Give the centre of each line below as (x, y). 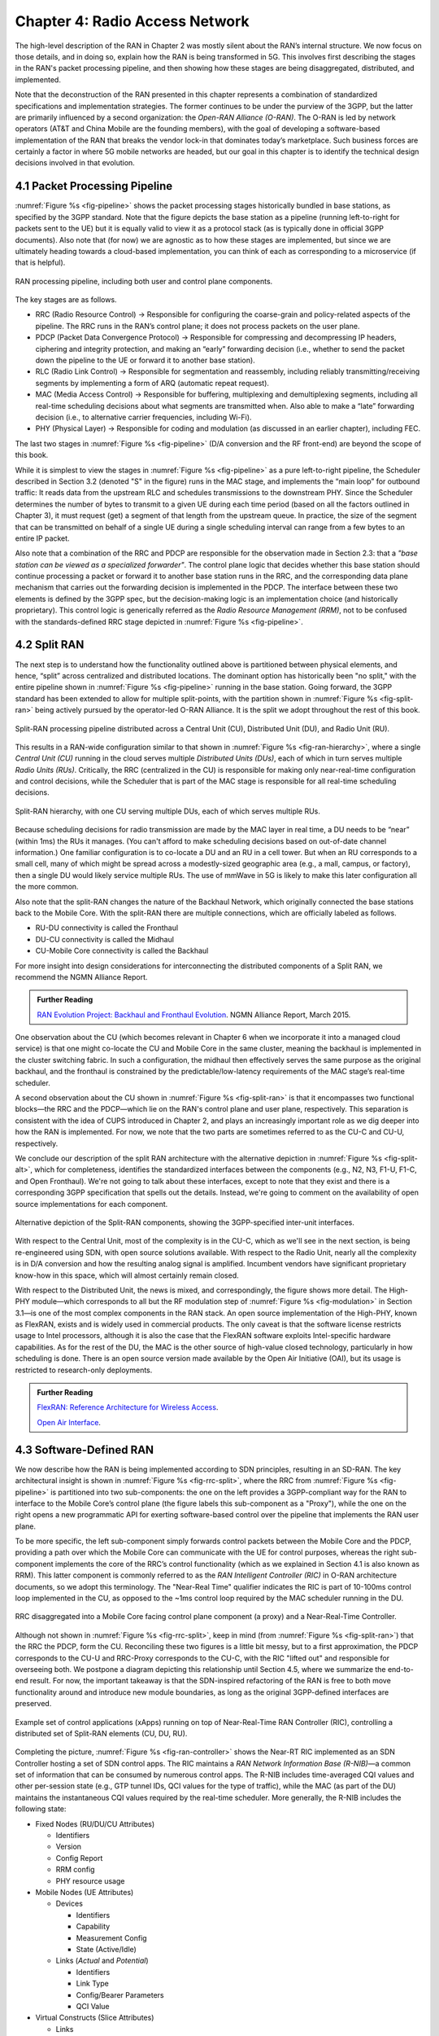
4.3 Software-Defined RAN (85, 1450)
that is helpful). (40, 263)
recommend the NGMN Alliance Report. (81, 976)
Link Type (92, 1984)
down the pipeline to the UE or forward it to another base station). (145, 360)
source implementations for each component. (91, 1204)
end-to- (400, 1669)
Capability (93, 1927)
